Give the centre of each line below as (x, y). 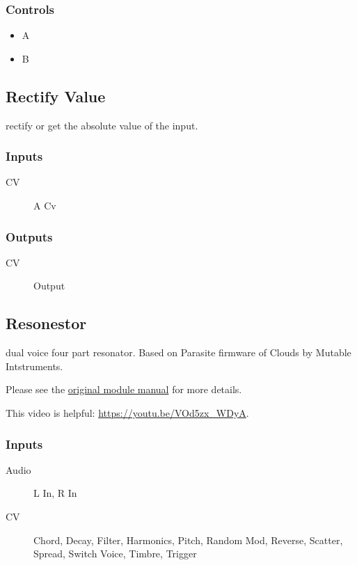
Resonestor (46, 323)
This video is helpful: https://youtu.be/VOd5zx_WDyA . (127, 413)
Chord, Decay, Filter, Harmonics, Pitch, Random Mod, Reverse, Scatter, (188, 540)
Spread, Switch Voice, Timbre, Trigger (115, 554)
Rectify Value (56, 96)
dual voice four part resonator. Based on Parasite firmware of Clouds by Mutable (178, 352)
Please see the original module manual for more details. (124, 389)
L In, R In (55, 493)
